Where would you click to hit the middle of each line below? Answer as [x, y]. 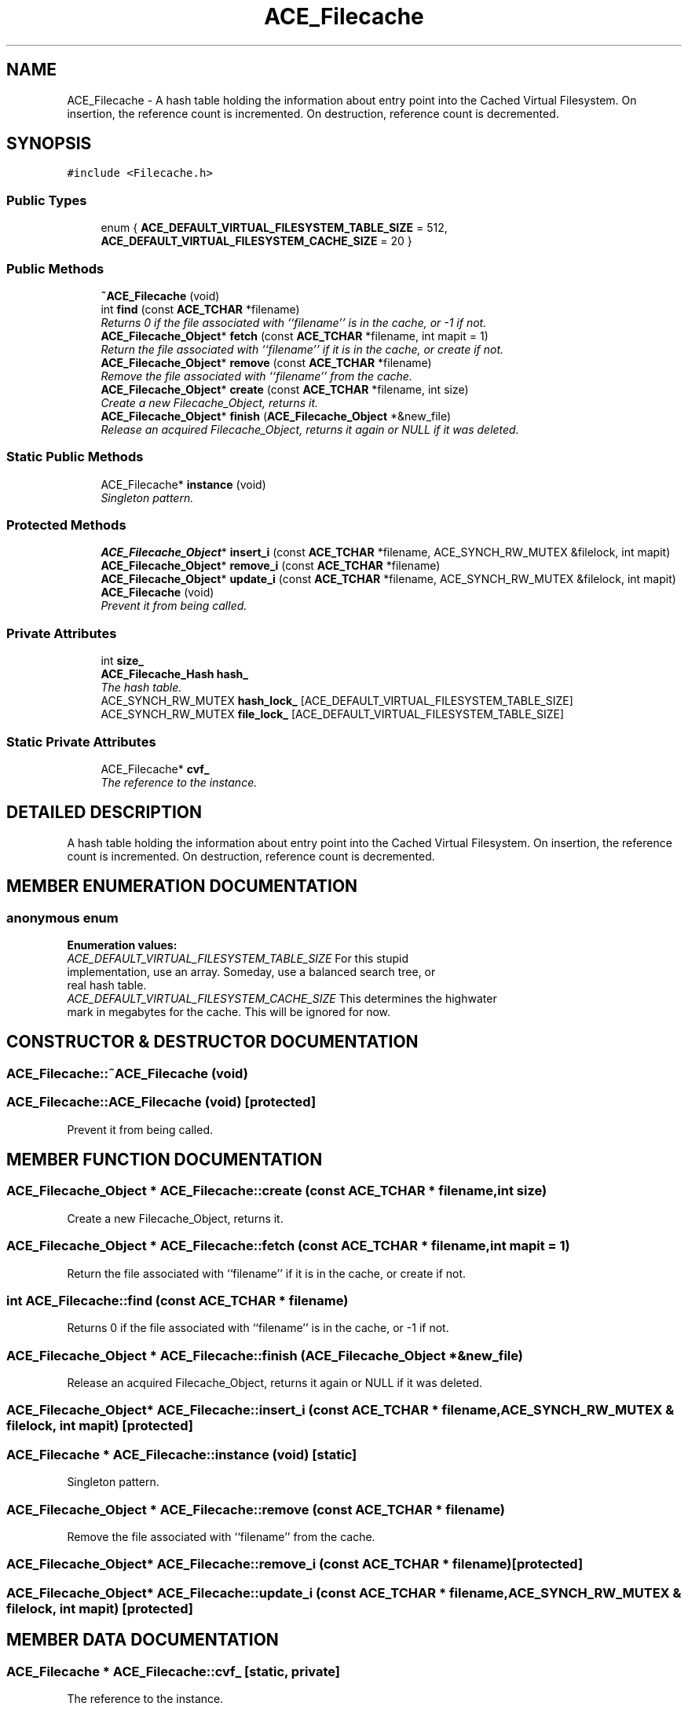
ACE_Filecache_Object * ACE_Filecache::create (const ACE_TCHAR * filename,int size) [277, 1191]
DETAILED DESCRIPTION [104, 813]
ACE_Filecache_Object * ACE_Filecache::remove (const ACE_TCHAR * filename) [256, 1509]
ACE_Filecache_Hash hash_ [174, 674]
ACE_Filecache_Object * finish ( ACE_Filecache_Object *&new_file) [276, 416]
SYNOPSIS [49, 144]
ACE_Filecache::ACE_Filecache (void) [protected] [161, 1102]
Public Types [47, 200]
